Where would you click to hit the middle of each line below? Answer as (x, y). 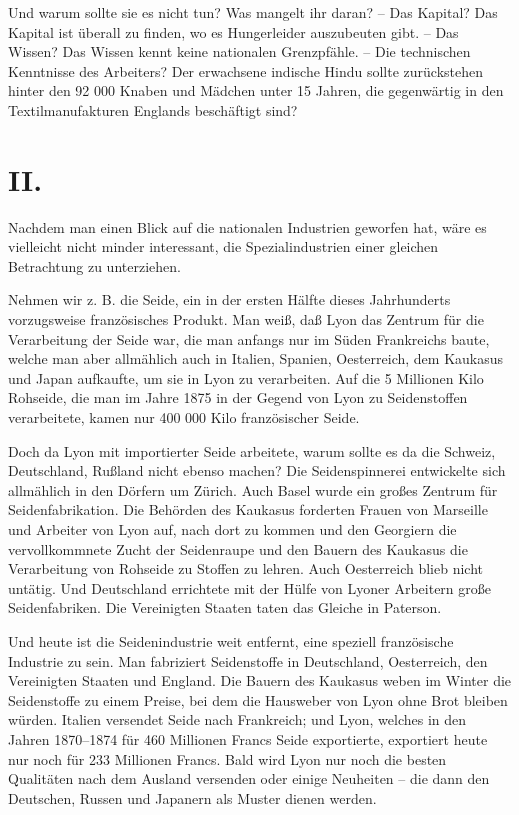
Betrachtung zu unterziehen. (94, 265)
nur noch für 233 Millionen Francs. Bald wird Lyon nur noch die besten (227, 758)
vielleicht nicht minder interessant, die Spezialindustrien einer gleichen (223, 246)
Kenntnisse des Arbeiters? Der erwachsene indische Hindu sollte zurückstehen (246, 70)
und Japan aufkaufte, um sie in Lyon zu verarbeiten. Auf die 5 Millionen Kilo (246, 377)
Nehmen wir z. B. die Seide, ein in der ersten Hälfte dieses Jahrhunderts (229, 299)
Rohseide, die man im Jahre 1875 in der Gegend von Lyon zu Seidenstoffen (238, 397)
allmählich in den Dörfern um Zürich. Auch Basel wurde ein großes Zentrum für (253, 489)
